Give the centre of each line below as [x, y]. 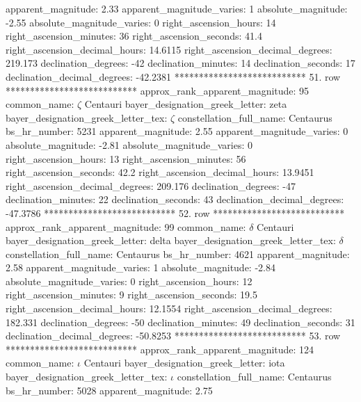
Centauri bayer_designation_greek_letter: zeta [186, 104]
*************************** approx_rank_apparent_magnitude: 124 [160, 349]
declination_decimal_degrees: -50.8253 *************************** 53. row [173, 336]
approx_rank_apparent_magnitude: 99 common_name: [126, 226]
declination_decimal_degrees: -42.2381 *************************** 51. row [173, 76]
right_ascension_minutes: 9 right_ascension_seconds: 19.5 [131, 295]
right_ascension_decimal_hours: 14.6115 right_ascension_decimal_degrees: [169, 49]
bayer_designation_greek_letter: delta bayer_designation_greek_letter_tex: [171, 240]
